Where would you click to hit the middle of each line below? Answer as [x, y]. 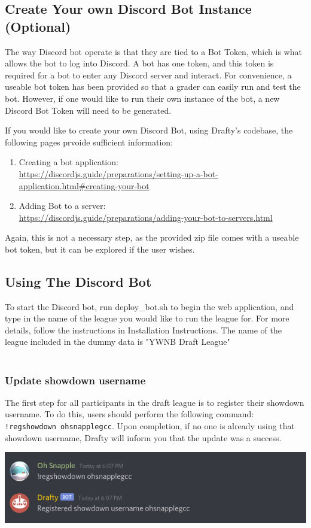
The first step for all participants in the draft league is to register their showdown [155, 402]
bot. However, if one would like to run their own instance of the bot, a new [142, 98]
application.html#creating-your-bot [84, 185]
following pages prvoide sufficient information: [89, 142]
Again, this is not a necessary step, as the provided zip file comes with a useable [152, 237]
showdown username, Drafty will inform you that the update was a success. [143, 437]
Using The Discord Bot [78, 281]
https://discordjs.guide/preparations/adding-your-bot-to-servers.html [146, 217]
